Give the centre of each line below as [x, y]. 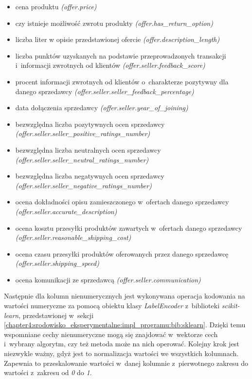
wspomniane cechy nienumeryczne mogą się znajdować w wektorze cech [111, 334]
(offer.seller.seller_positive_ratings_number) [83, 133]
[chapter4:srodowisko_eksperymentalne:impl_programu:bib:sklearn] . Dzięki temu [125, 325]
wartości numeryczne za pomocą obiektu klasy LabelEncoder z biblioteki [112, 306]
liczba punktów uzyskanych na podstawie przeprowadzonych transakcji [121, 55]
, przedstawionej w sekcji [56, 315]
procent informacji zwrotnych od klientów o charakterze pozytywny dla [122, 81]
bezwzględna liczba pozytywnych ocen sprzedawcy [90, 124]
